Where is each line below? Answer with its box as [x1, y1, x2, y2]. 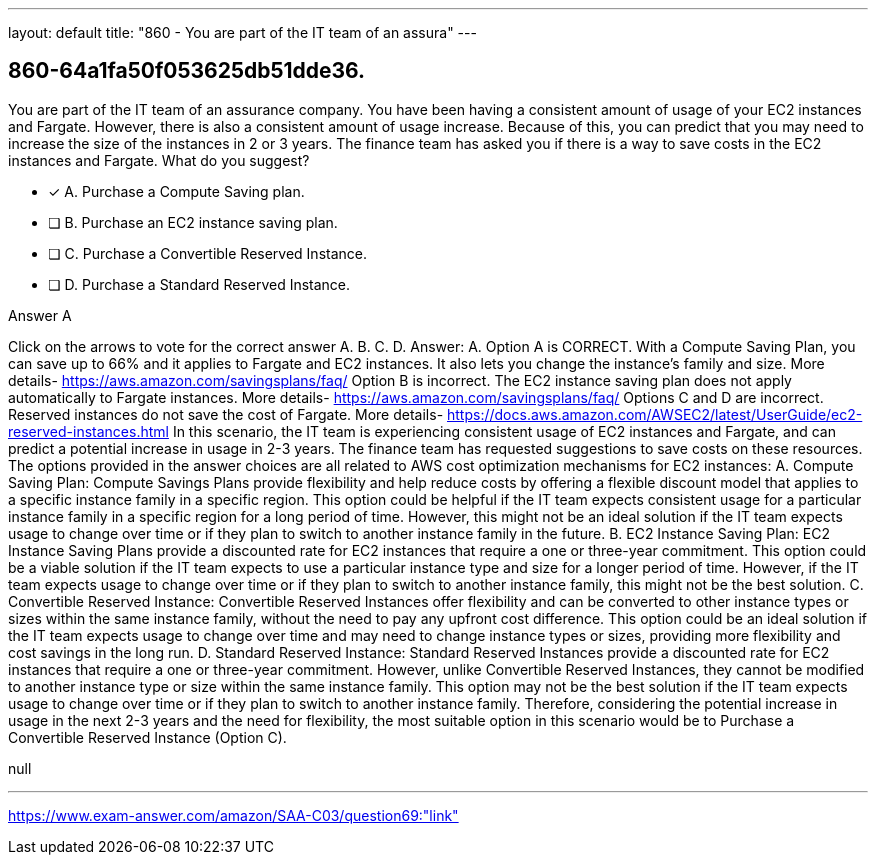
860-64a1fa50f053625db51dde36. [8, 58, 366, 84]
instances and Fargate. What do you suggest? [8, 151, 310, 169]
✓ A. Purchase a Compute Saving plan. [48, 182, 305, 200]
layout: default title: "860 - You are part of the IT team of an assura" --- [8, 24, 477, 41]
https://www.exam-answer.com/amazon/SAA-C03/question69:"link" [8, 806, 459, 824]
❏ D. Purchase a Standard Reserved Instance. [48, 275, 351, 293]
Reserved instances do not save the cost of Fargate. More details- [8, 405, 444, 423]
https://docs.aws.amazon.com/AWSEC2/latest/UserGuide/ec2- [447, 405, 863, 423]
